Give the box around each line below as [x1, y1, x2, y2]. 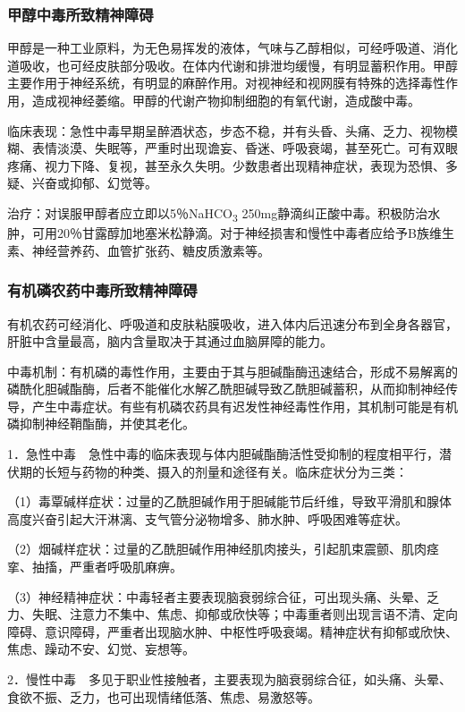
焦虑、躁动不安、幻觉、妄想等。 [7, 640, 195, 658]
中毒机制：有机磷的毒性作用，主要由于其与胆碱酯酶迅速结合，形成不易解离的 [7, 361, 458, 380]
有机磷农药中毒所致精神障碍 [7, 279, 198, 301]
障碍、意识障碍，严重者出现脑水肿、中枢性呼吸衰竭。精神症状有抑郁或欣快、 [7, 622, 458, 640]
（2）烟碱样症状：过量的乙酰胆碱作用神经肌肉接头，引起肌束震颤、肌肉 [7, 539, 427, 558]
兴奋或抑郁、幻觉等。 [31, 174, 157, 192]
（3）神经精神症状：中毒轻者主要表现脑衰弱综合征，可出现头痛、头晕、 [7, 587, 427, 606]
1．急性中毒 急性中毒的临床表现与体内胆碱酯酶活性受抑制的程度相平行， [7, 445, 439, 463]
